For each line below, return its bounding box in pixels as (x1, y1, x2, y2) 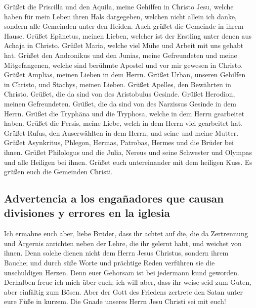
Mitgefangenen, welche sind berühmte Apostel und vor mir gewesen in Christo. (4, 59, 243, 70)
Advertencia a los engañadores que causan (4, 191, 224, 206)
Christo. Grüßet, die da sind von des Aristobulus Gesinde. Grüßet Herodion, (4, 89, 235, 99)
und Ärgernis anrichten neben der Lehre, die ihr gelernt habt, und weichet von (4, 238, 242, 248)
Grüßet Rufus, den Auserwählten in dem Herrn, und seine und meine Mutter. (4, 127, 239, 138)
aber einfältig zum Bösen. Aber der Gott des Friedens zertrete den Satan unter (4, 286, 243, 297)
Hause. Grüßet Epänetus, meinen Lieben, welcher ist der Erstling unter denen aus (4, 30, 252, 41)
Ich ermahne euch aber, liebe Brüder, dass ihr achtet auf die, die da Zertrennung (4, 228, 248, 239)
